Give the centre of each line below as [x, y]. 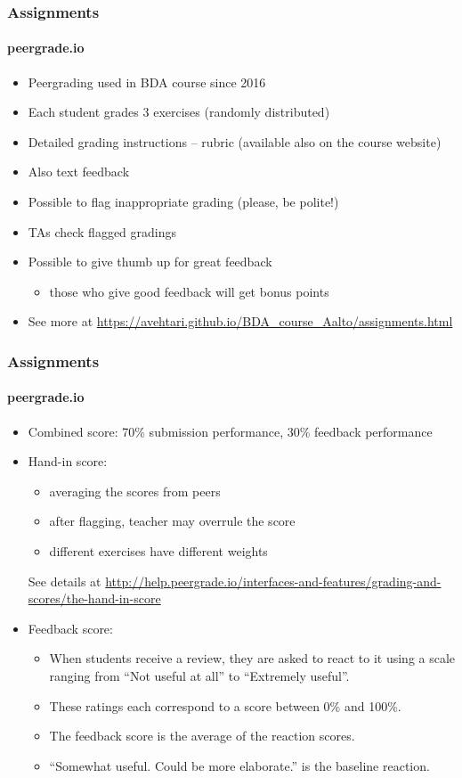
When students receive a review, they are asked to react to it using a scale [252, 658]
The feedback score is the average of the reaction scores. [202, 736]
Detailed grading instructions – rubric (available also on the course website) [235, 141]
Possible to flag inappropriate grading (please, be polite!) [183, 202]
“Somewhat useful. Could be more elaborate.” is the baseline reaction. [239, 765]
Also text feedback [79, 172]
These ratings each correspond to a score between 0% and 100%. [225, 705]
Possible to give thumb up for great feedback [150, 262]
